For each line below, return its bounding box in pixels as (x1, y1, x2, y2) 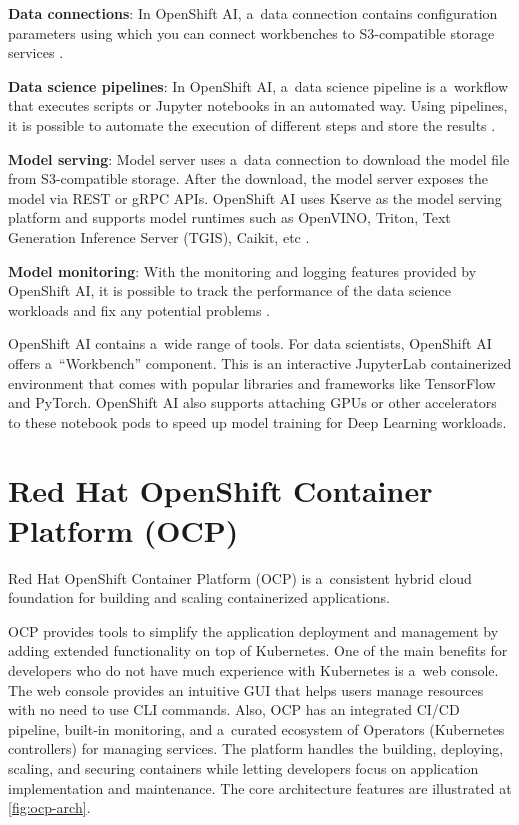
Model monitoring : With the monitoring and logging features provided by (8, 260, 477, 281)
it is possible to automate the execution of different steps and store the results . (8, 114, 496, 135)
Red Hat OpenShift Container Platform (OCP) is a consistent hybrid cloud (8, 567, 472, 588)
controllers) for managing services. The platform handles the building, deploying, (8, 738, 504, 759)
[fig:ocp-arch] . (8, 797, 91, 818)
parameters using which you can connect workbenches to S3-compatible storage (8, 22, 495, 43)
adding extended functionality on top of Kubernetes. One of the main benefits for (8, 640, 508, 661)
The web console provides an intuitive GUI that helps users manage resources (8, 679, 484, 700)
